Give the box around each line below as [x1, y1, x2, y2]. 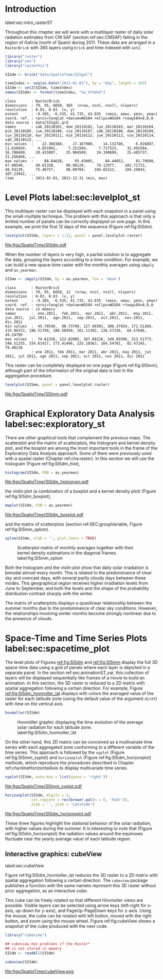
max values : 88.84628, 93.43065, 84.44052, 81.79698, [5, 159, 156, 164]
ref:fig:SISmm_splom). [5, 526, 50, 532]
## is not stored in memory [5, 946, 62, 951]
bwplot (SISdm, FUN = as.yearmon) [5, 503, 73, 508]
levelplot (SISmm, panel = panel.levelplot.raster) [5, 382, 110, 387]
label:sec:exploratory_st [5, 418, 106, 430]
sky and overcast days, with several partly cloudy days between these [5, 575, 146, 581]
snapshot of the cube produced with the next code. [5, 923, 108, 929]
